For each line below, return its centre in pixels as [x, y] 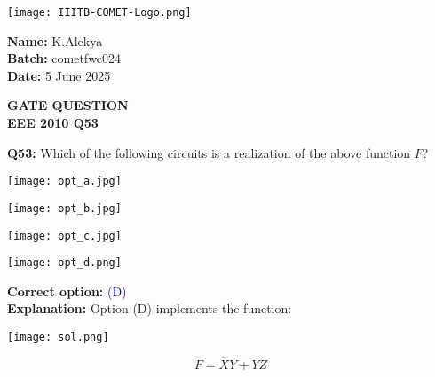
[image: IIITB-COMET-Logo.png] [99, 12]
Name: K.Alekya [55, 40]
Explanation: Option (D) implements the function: [150, 308]
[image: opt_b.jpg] [64, 208]
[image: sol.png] [58, 338]
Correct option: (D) [67, 291]
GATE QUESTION [68, 105]
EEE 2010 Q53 [53, 123]
